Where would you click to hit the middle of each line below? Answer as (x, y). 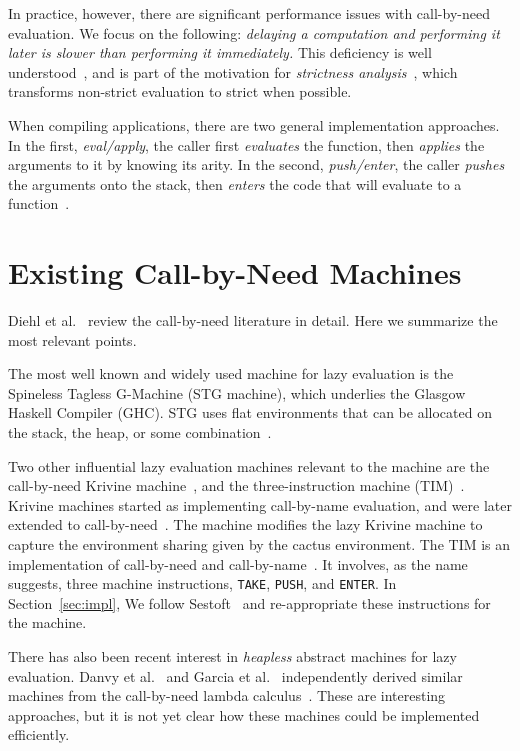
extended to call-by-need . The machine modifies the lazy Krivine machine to (245, 524)
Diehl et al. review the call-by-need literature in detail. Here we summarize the (253, 320)
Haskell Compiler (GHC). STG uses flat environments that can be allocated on (250, 412)
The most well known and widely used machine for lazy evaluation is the (231, 373)
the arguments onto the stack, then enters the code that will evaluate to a (235, 183)
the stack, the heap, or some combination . (140, 432)
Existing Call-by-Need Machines (235, 272)
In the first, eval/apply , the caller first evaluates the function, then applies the (246, 144)
